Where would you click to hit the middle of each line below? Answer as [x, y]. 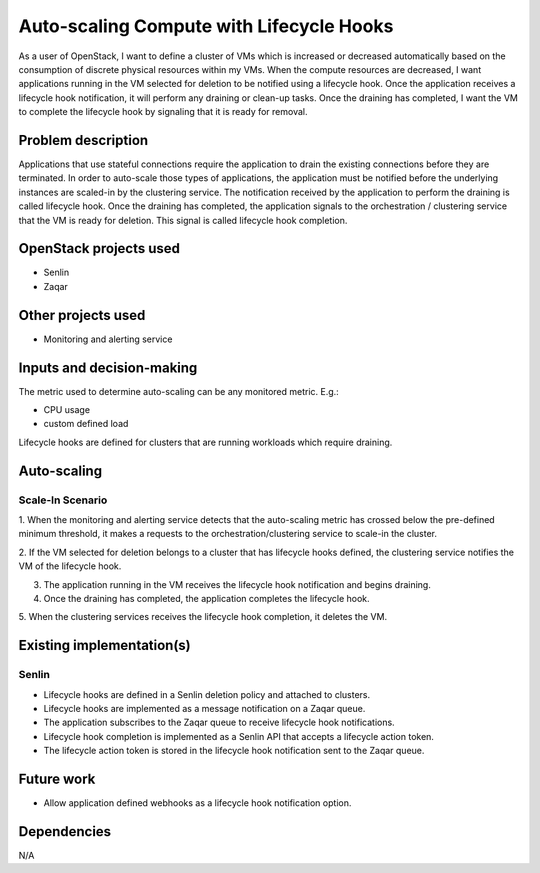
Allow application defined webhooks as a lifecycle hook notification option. [197, 802]
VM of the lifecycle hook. [70, 566]
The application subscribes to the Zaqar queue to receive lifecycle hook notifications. [219, 722]
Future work [57, 778]
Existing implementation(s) [105, 645]
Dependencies [65, 831]
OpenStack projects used [99, 248]
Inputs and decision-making [108, 367]
